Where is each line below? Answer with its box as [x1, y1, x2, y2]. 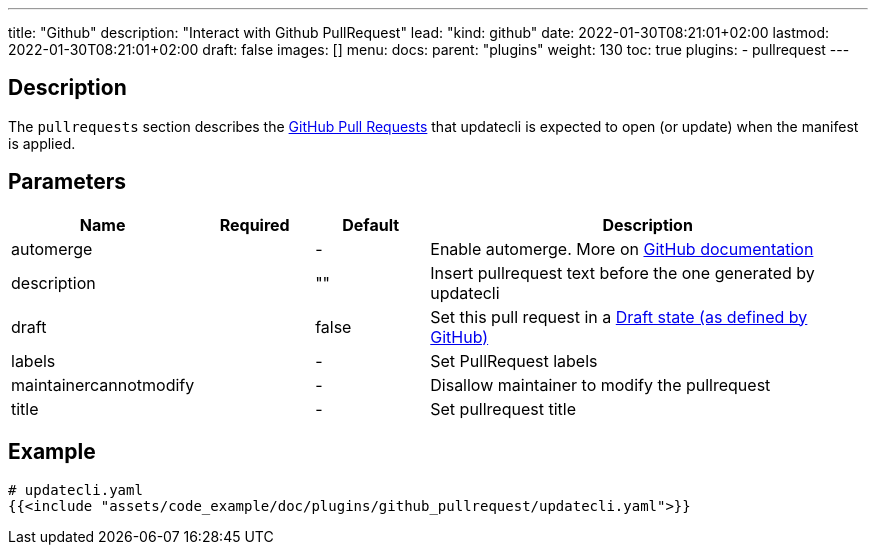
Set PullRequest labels [430, 350, 598, 371]
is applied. [8, 134, 76, 152]
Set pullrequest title [430, 398, 576, 419]
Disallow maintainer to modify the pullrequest [430, 374, 771, 395]
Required [219, 214, 290, 235]
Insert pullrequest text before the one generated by [430, 262, 815, 283]
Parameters [8, 169, 126, 195]
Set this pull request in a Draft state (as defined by [430, 306, 808, 327]
